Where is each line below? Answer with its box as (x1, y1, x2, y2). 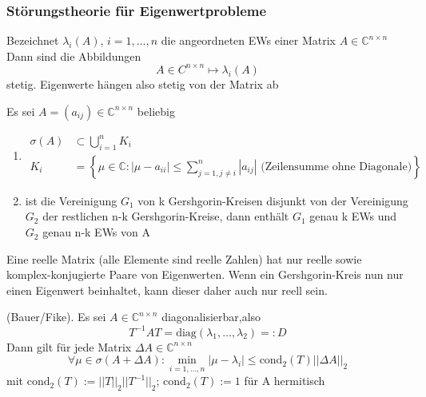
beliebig (137, 102, 175, 119)
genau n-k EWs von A (42, 224, 150, 240)
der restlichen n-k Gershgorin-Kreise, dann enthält (42, 208, 289, 224)
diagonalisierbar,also (161, 308, 261, 325)
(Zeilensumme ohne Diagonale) (261, 161, 412, 173)
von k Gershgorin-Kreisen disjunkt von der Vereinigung (137, 192, 408, 208)
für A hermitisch (244, 372, 325, 389)
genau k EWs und (309, 208, 397, 224)
